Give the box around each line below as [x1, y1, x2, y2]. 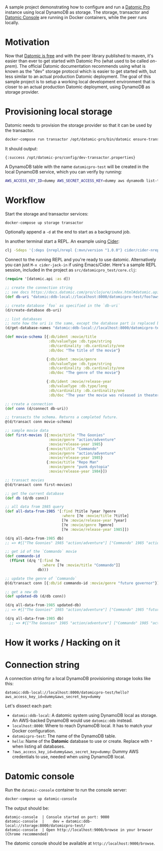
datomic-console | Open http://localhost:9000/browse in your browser [5, 827, 153, 832]
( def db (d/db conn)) [5, 496, 49, 501]
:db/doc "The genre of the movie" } [48, 370, 120, 375]
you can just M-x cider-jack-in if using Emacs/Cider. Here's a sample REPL [5, 262, 157, 268]
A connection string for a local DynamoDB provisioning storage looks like [5, 675, 151, 681]
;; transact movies [5, 478, 45, 483]
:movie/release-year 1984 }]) [48, 469, 108, 474]
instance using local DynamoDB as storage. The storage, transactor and [5, 9, 149, 15]
